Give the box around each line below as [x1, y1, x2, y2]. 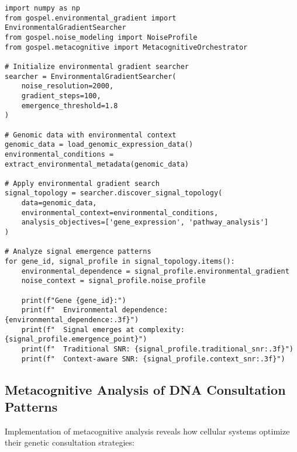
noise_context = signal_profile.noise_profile [21, 277, 206, 285]
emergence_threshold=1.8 [21, 101, 118, 110]
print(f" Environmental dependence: [21, 306, 168, 315]
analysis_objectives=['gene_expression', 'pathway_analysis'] [21, 218, 269, 227]
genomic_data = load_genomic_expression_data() [5, 140, 194, 149]
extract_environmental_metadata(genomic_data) [5, 160, 189, 168]
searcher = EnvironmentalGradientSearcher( [5, 72, 177, 81]
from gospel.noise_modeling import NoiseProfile [5, 33, 198, 42]
